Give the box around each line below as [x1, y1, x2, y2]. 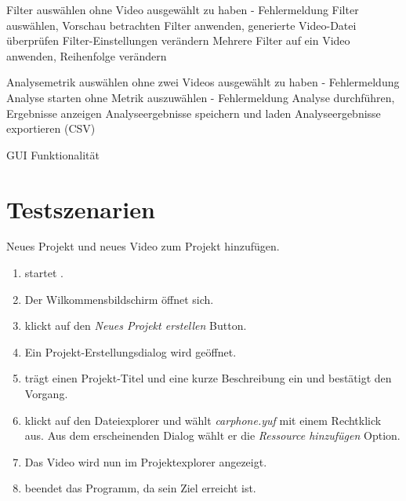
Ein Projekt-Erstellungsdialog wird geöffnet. [24, 343, 237, 360]
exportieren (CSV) [6, 120, 96, 137]
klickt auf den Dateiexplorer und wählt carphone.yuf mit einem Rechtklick [24, 411, 382, 428]
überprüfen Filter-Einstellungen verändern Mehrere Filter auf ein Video [6, 32, 350, 49]
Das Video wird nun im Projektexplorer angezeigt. [24, 453, 267, 470]
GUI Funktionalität [6, 146, 100, 163]
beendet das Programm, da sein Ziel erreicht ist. [24, 480, 256, 496]
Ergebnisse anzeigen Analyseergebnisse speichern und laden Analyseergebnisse [6, 104, 381, 121]
